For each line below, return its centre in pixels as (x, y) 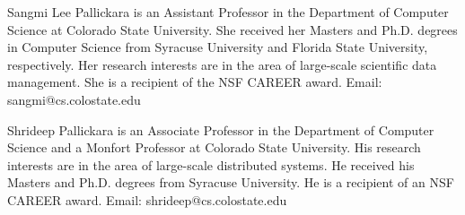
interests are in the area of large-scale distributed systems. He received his (211, 164)
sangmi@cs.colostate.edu (74, 99)
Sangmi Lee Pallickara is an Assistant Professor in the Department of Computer (228, 12)
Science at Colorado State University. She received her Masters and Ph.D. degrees (232, 29)
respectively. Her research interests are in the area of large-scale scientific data (222, 64)
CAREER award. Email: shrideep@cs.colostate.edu (147, 199)
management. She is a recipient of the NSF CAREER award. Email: (195, 82)
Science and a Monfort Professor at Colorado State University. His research (214, 147)
